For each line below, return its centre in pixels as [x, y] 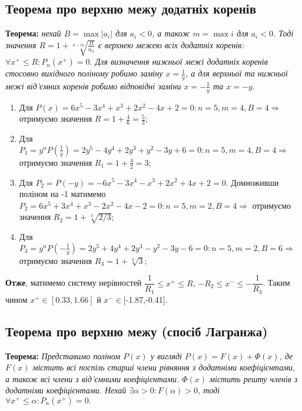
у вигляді [166, 355]
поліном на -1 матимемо [62, 194]
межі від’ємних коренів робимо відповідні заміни [93, 86]
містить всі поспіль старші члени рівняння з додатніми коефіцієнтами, [164, 367]
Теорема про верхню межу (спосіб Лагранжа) [137, 331]
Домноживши [255, 182]
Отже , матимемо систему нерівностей [74, 283]
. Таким [276, 283]
